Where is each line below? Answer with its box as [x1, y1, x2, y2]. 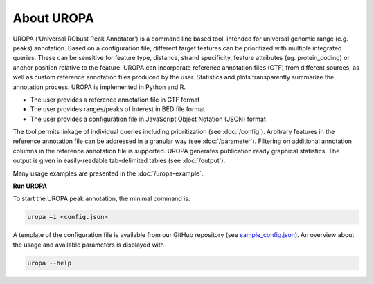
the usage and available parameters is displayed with [12, 240, 164, 249]
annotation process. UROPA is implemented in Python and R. [12, 83, 186, 91]
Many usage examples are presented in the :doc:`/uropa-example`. [12, 169, 204, 178]
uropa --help [27, 259, 72, 267]
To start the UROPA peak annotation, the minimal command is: [12, 194, 190, 203]
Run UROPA [12, 182, 48, 190]
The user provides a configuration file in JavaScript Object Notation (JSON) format [30, 115, 267, 123]
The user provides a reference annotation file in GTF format [30, 95, 200, 104]
